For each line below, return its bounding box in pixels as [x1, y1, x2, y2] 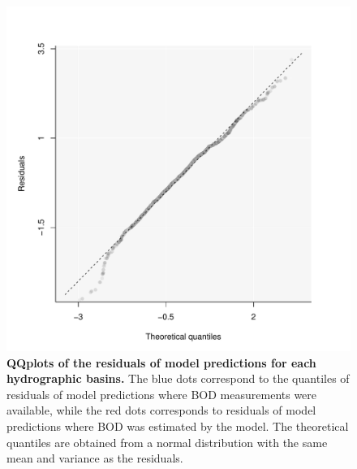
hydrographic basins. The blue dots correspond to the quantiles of [6, 370, 350, 387]
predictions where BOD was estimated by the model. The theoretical [6, 417, 349, 434]
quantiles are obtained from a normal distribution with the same [6, 433, 328, 450]
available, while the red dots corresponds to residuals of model [6, 402, 316, 419]
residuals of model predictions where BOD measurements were [6, 385, 317, 402]
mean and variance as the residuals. [6, 449, 183, 467]
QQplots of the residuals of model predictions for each [6, 354, 316, 371]
